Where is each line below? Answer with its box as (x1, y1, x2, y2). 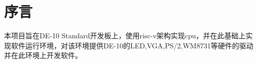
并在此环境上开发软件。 (4, 50, 82, 60)
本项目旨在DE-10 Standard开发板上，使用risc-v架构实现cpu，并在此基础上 (4, 30, 246, 41)
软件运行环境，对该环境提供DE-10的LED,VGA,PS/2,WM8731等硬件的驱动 (11, 40, 253, 50)
